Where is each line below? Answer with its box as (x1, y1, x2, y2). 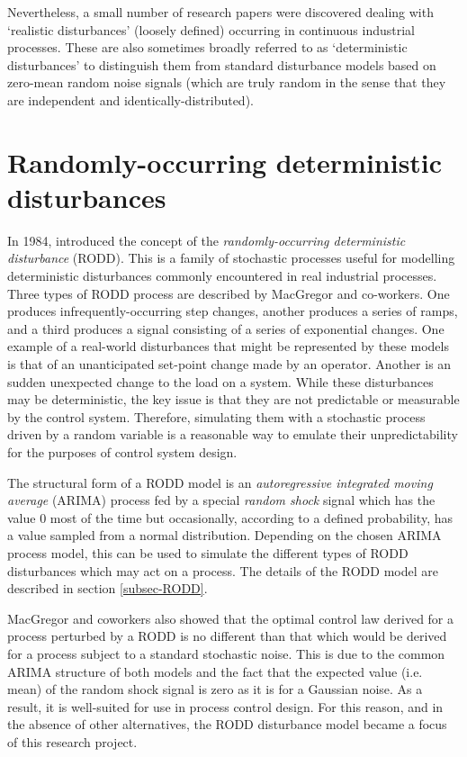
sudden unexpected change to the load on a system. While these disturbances (7, 372, 434, 391)
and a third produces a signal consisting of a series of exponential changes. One (7, 319, 445, 338)
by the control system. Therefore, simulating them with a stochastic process (7, 407, 426, 426)
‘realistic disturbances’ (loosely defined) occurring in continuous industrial (7, 20, 415, 39)
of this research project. (7, 732, 138, 751)
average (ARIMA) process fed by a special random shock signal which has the (7, 491, 436, 509)
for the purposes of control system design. (7, 443, 238, 461)
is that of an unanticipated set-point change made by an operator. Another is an (7, 355, 452, 374)
